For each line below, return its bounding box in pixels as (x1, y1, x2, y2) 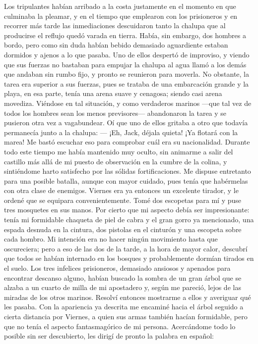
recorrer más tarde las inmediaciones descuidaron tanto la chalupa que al (4, 20, 226, 31)
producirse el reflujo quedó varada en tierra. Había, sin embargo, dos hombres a (4, 30, 246, 40)
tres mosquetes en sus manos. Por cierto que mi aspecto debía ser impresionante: (4, 204, 250, 215)
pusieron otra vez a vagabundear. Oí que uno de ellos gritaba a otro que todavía (4, 117, 248, 128)
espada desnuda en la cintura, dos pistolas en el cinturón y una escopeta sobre (4, 224, 242, 234)
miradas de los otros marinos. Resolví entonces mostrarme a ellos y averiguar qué (4, 292, 251, 302)
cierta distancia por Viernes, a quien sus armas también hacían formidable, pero (4, 311, 248, 321)
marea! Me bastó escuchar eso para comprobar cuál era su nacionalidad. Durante (4, 137, 250, 147)
